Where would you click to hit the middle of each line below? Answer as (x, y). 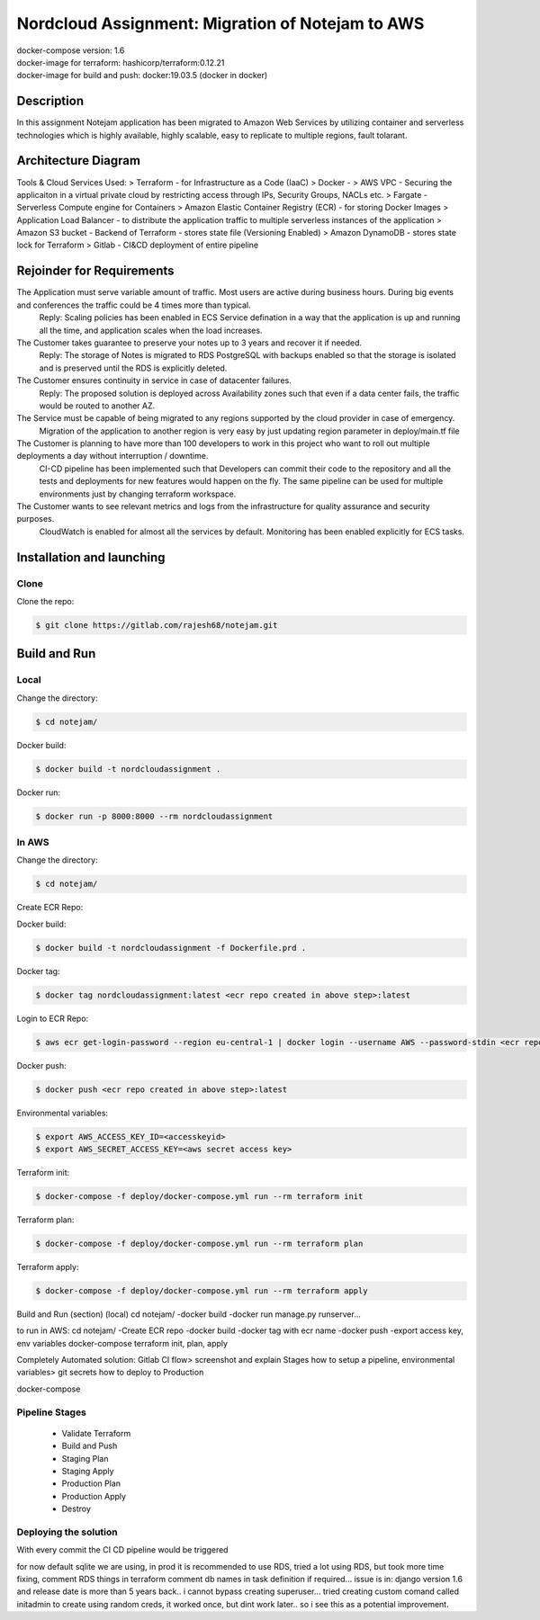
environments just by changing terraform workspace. (138, 494)
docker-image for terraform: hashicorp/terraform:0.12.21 (121, 62)
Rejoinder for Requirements (95, 271)
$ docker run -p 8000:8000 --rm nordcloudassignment (154, 816)
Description (50, 101)
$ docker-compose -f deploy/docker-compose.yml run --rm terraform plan (199, 1243)
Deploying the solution (67, 1532)
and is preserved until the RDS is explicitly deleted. (133, 368)
